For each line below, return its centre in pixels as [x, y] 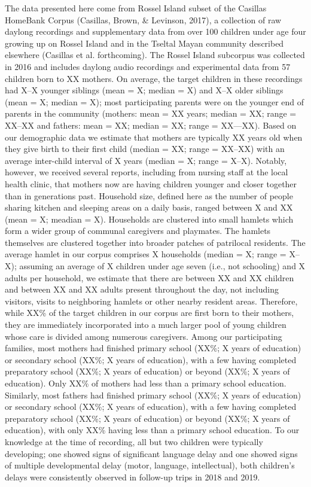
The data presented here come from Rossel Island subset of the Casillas [136, 8]
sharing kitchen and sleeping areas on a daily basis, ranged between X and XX [149, 207]
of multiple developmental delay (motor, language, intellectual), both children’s [150, 465]
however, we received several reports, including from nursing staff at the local [147, 172]
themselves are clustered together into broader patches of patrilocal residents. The [155, 242]
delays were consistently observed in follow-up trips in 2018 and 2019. [132, 477]
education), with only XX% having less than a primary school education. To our [152, 430]
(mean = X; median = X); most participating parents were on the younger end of [155, 101]
